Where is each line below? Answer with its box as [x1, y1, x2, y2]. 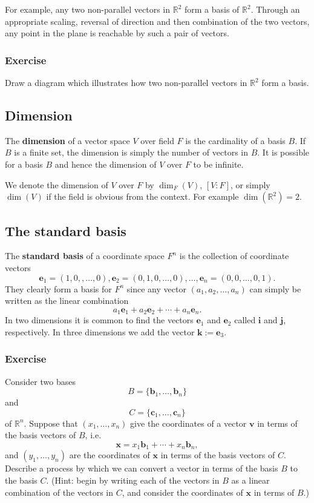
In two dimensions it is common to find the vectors [5, 314, 194, 326]
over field [140, 134, 174, 146]
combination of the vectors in [5, 485, 114, 498]
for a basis [5, 157, 43, 170]
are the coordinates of [69, 449, 150, 461]
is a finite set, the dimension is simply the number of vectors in [14, 146, 248, 159]
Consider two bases [5, 375, 76, 387]
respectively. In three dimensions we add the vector [5, 325, 195, 338]
